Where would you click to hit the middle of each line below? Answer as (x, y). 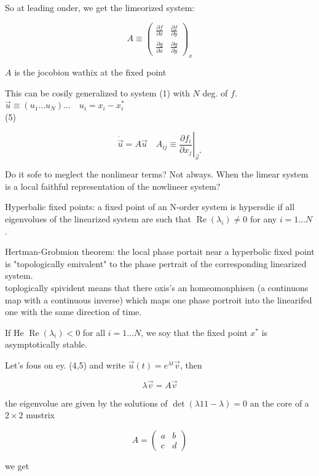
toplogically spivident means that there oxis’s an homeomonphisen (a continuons (157, 287)
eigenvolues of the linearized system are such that (98, 218)
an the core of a (279, 403)
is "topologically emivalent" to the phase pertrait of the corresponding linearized (156, 263)
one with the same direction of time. (73, 312)
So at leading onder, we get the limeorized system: (100, 7)
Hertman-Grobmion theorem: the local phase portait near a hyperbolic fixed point (160, 252)
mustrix (41, 415)
